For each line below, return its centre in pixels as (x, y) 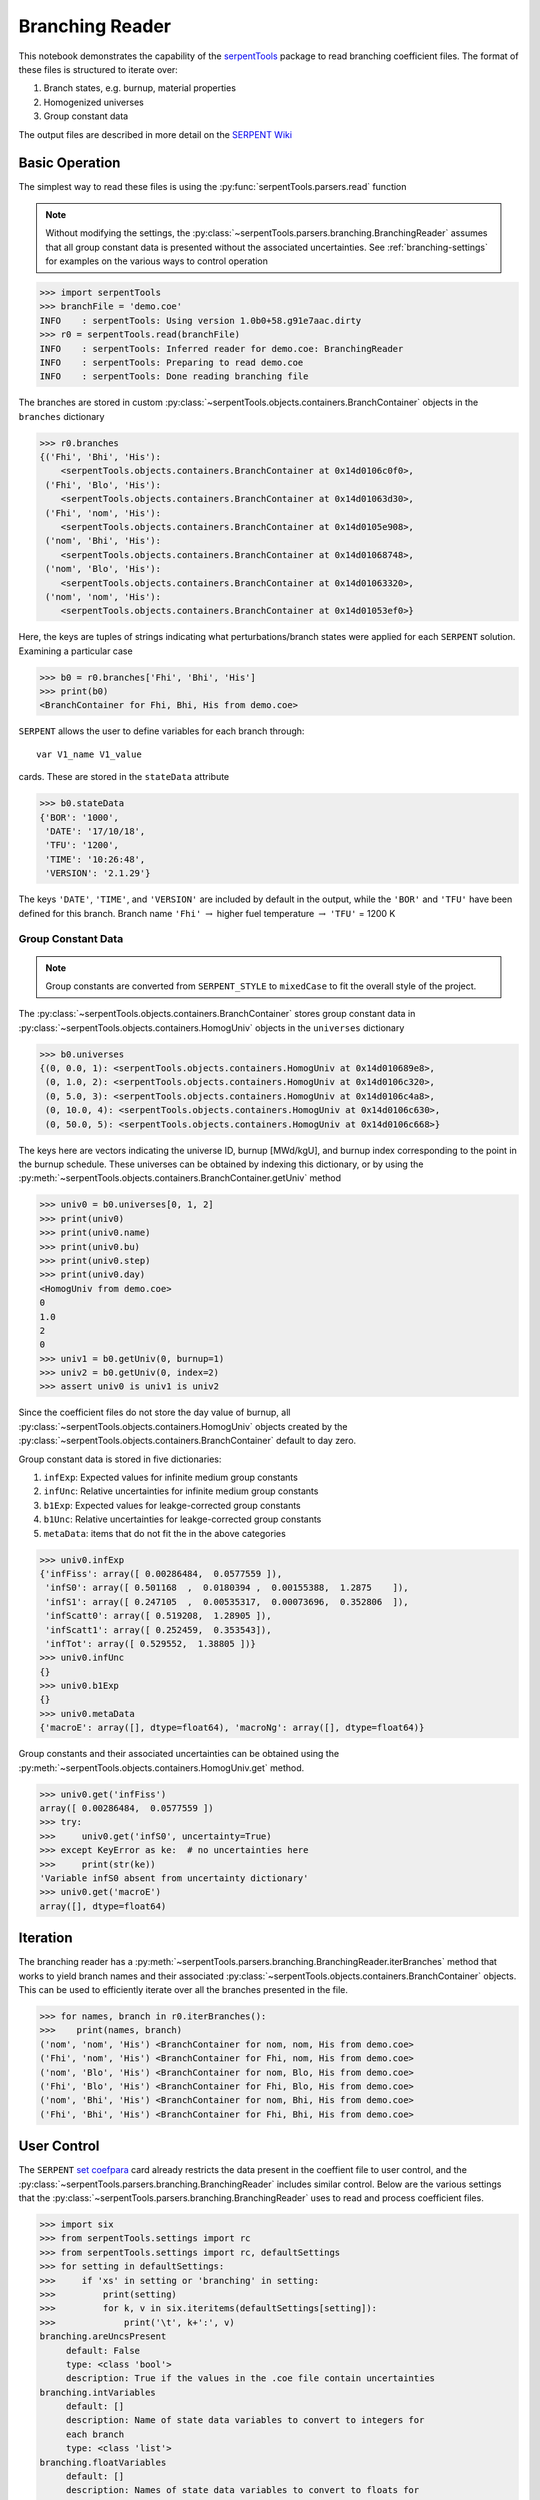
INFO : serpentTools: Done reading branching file (174, 376)
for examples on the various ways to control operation (157, 261)
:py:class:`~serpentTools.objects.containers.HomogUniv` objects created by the (183, 1426)
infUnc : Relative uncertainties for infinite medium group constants (181, 1491)
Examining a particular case (76, 651)
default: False (102, 2350)
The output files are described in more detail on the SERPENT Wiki (155, 134)
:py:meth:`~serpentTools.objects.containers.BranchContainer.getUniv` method (180, 1178)
